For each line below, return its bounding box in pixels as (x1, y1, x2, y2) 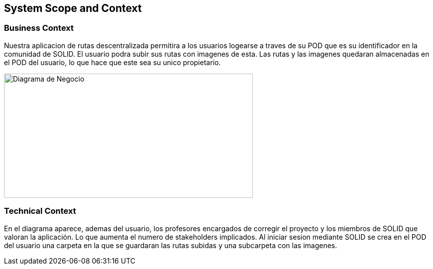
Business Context (4, 23, 74, 33)
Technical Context (4, 206, 76, 216)
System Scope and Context (4, 2, 142, 14)
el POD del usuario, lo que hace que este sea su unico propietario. (4, 58, 221, 67)
